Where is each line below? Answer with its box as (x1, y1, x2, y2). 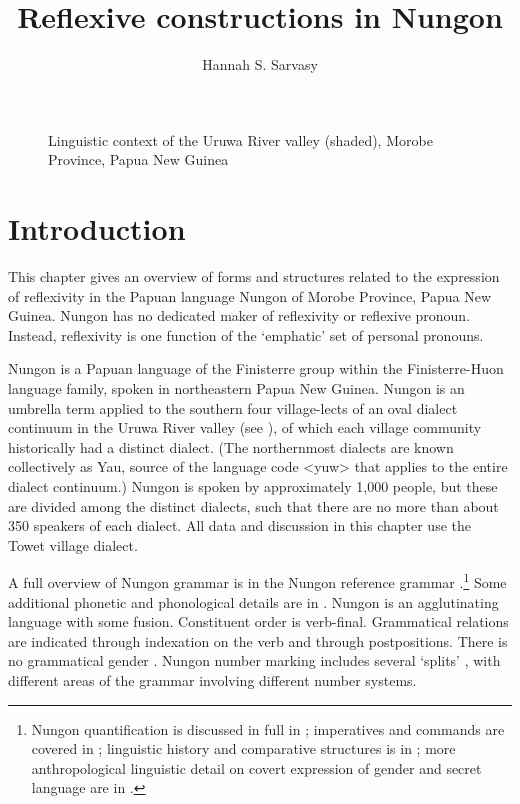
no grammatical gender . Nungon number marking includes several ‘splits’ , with (8, 650, 501, 671)
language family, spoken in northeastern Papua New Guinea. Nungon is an (8, 378, 465, 398)
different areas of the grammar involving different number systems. (8, 669, 417, 690)
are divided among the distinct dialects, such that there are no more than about (8, 495, 499, 516)
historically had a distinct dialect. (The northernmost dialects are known (8, 436, 454, 457)
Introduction (8, 208, 186, 249)
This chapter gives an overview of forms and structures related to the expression (8, 266, 500, 287)
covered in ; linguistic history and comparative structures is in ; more (31, 738, 456, 759)
